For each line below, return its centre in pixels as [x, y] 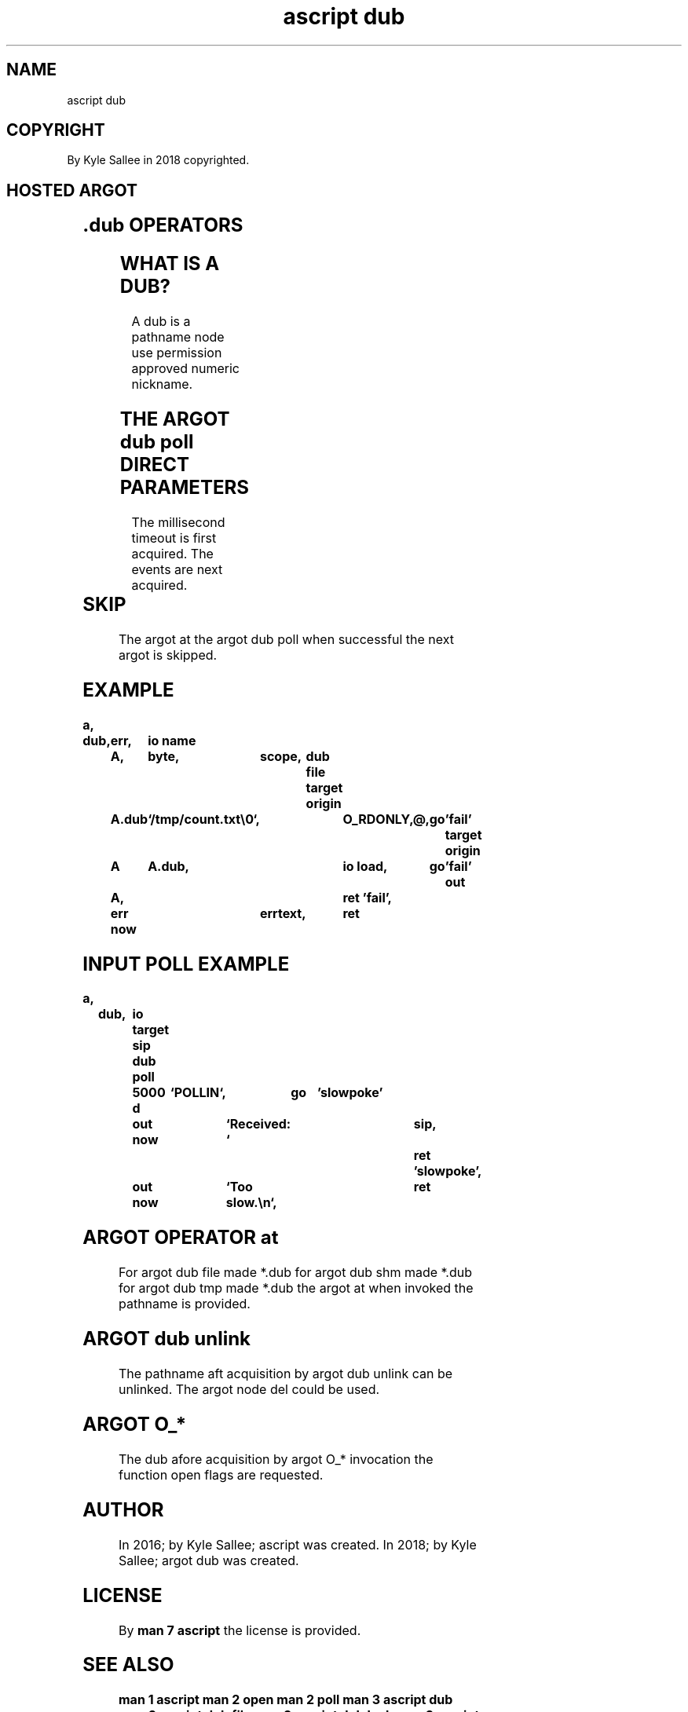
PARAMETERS [184, 487]
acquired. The [172, 553]
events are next [177, 569]
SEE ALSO [128, 1665]
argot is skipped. [168, 655]
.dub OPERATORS [163, 225]
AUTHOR [123, 1509]
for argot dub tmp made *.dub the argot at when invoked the [296, 1288]
